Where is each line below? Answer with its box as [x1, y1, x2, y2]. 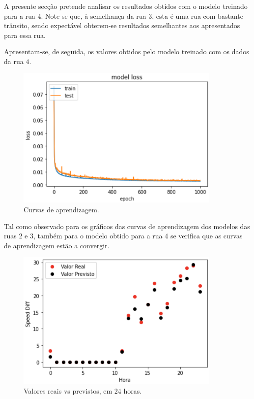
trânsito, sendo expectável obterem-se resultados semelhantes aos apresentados [4, 20, 240, 31]
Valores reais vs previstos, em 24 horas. [24, 385, 142, 396]
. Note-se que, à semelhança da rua [41, 10, 146, 21]
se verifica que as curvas [170, 231, 243, 241]
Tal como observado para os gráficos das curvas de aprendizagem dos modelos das [4, 221, 250, 231]
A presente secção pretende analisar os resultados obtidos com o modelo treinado [4, 1, 248, 11]
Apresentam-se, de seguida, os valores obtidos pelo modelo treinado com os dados [4, 46, 249, 57]
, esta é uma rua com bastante [152, 10, 243, 21]
